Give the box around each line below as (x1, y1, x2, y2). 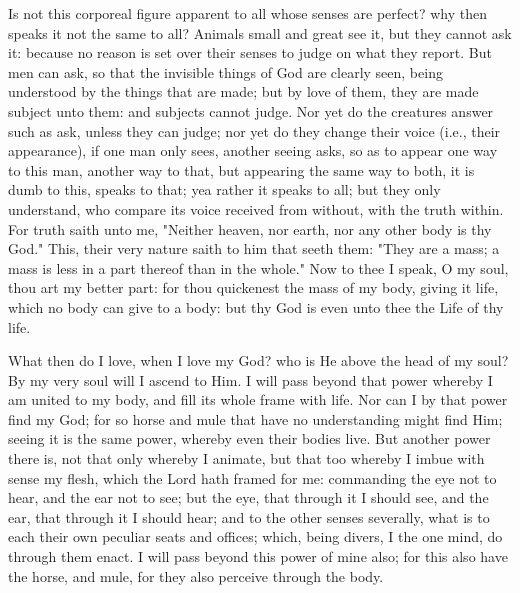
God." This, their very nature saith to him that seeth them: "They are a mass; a (8, 238, 500, 259)
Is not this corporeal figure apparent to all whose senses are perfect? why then (8, 3, 487, 23)
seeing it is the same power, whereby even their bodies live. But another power (8, 428, 491, 449)
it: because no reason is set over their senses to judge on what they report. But (8, 42, 492, 63)
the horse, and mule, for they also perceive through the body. (8, 565, 384, 586)
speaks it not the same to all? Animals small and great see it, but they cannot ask (8, 22, 512, 43)
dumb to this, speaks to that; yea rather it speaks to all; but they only (8, 179, 441, 200)
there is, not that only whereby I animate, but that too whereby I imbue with (8, 448, 485, 469)
